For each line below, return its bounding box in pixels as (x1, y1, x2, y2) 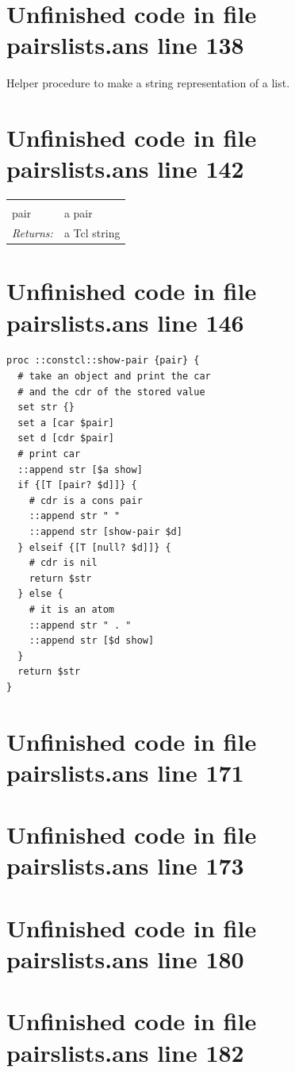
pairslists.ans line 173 (6, 849, 244, 882)
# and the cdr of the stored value (17, 386, 205, 398)
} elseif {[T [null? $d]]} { (17, 541, 171, 553)
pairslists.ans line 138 (6, 29, 244, 61)
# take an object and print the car (17, 371, 211, 383)
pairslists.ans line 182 (6, 1036, 244, 1068)
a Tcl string (63, 225, 121, 241)
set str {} (17, 402, 75, 413)
